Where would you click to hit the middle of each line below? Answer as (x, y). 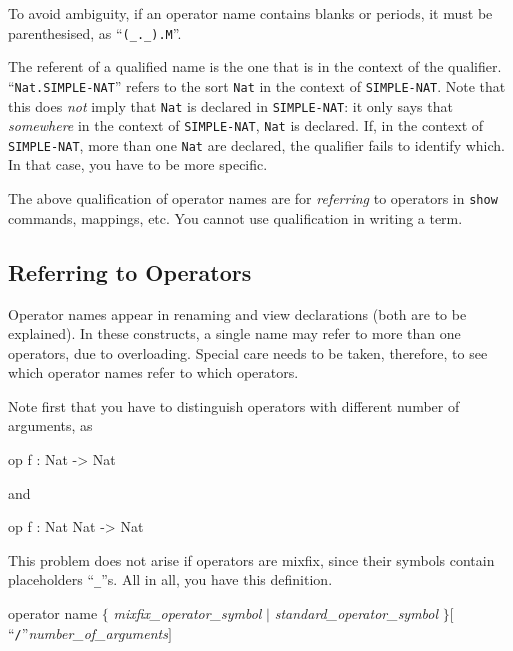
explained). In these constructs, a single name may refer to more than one (234, 333)
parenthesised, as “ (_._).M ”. (95, 32)
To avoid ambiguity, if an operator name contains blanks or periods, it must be (250, 13)
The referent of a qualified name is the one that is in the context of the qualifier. (255, 66)
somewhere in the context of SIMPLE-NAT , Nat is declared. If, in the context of (246, 125)
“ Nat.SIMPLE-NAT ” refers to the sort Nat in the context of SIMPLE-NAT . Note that (257, 85)
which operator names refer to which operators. (153, 372)
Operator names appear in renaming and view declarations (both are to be (237, 313)
